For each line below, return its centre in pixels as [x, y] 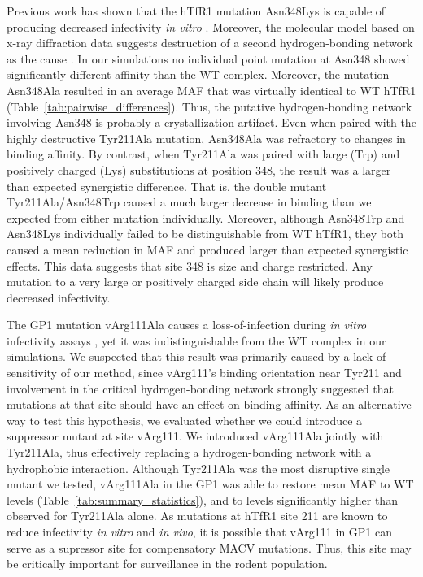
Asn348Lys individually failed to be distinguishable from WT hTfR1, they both [205, 234]
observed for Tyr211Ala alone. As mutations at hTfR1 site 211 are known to [197, 516]
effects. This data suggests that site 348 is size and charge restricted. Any [190, 265]
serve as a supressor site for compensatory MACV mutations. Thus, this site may [209, 547]
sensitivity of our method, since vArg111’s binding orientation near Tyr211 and [204, 373]
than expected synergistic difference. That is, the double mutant [167, 186]
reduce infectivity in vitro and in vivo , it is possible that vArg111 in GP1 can [200, 531]
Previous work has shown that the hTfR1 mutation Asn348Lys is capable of [196, 11]
